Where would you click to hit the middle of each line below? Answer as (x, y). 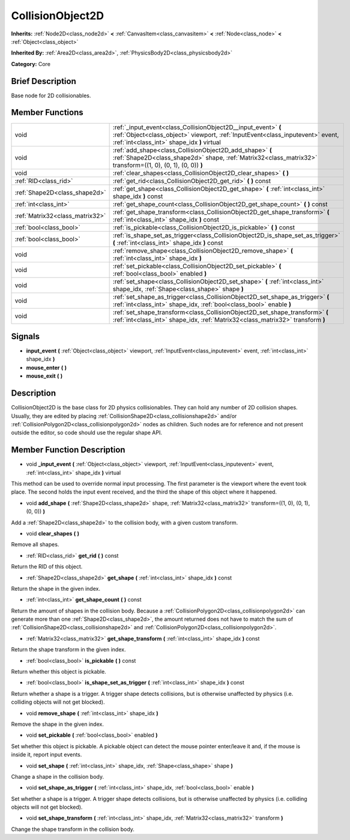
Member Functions (47, 113)
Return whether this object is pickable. (59, 672)
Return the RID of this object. (47, 567)
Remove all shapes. (35, 545)
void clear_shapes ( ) (53, 533)
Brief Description (44, 81)
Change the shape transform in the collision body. (73, 829)
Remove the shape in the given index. (58, 724)
